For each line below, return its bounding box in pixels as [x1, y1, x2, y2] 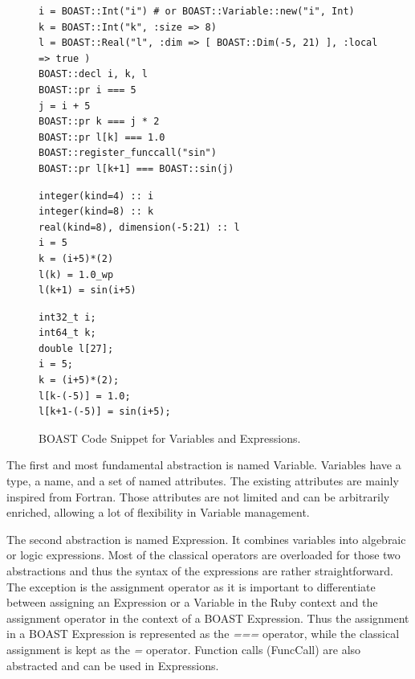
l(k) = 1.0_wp [39, 268, 114, 280]
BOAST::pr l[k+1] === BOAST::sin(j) [39, 162, 234, 174]
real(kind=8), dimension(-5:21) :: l [39, 221, 240, 233]
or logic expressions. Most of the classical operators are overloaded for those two [6, 546, 401, 563]
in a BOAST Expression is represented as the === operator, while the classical [6, 625, 400, 642]
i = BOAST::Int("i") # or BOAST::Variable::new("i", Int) [39, 6, 355, 17]
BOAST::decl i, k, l [39, 68, 149, 80]
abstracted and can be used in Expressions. [6, 657, 219, 673]
